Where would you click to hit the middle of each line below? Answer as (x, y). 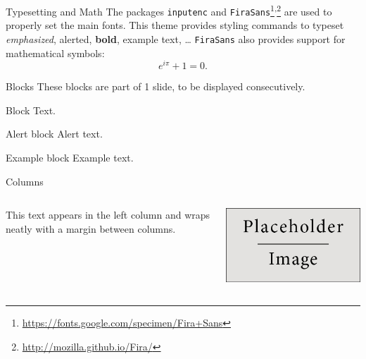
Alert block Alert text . (54, 134)
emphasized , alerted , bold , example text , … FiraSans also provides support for (176, 38)
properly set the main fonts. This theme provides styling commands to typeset (175, 25)
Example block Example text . (70, 158)
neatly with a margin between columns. (91, 228)
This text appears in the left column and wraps (108, 215)
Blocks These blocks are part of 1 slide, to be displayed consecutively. (156, 86)
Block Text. (31, 110)
